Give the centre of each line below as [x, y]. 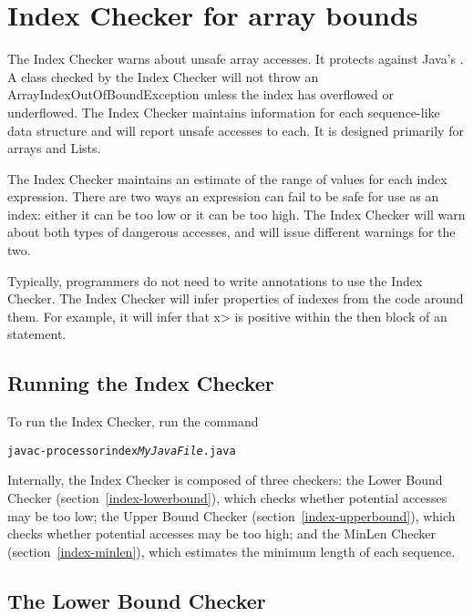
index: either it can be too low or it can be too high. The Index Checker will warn [236, 214]
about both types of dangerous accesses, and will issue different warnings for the [231, 232]
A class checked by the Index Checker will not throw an [163, 76]
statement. [37, 334]
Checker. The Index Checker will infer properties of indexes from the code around [236, 298]
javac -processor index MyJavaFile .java [122, 451]
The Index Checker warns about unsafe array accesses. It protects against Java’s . [236, 59]
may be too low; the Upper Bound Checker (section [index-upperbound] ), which [231, 515]
